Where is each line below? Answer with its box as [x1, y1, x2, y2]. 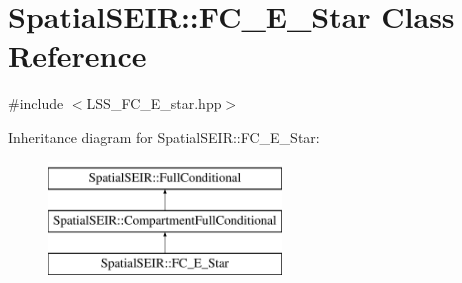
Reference [8, 35, 147, 76]
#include [8, 93, 64, 114]
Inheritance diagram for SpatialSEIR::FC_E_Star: [8, 126, 320, 147]
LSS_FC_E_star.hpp [86, 93, 222, 114]
